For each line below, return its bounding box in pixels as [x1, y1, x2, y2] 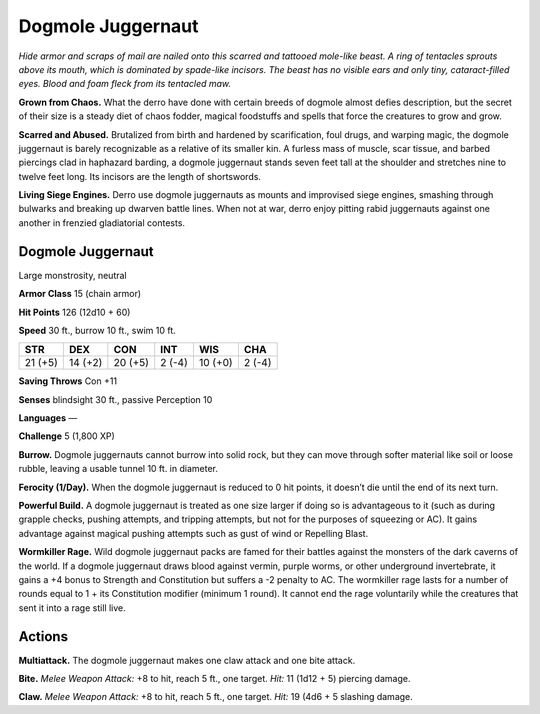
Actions [18, 628, 69, 645]
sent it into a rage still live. [18, 601, 126, 614]
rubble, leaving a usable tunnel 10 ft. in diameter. [18, 463, 219, 475]
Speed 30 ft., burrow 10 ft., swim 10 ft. [18, 324, 177, 336]
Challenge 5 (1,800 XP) [18, 430, 115, 442]
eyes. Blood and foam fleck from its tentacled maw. [18, 78, 232, 90]
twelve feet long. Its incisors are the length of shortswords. [18, 170, 262, 182]
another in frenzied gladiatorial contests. [18, 216, 185, 229]
